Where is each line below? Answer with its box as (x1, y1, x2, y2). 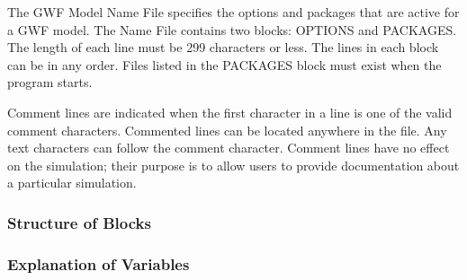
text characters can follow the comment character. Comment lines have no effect (7, 138, 450, 157)
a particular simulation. (7, 173, 137, 192)
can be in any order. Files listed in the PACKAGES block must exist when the (7, 55, 442, 74)
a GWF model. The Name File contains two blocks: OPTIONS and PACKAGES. (7, 20, 457, 39)
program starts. (7, 73, 93, 92)
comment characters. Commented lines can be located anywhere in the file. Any (7, 120, 447, 139)
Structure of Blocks (7, 211, 151, 233)
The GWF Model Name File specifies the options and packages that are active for (7, 3, 460, 21)
